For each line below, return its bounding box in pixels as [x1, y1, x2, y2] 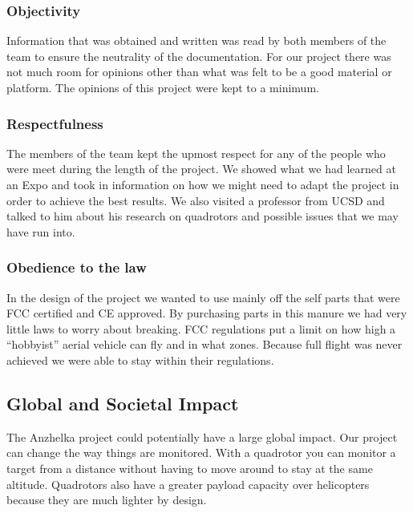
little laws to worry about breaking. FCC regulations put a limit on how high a [6, 320, 396, 337]
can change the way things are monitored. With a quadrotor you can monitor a [6, 444, 396, 461]
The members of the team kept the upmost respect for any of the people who [6, 144, 386, 161]
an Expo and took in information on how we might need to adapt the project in [6, 176, 399, 192]
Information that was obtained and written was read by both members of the [6, 32, 387, 49]
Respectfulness [6, 113, 103, 133]
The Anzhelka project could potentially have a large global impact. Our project [6, 428, 398, 445]
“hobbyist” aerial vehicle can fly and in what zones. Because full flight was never [6, 336, 403, 353]
